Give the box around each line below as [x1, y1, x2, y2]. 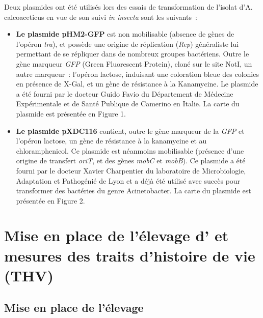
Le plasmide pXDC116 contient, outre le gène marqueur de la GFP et [16, 125, 245, 136]
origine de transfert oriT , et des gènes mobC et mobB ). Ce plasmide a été [16, 155, 246, 166]
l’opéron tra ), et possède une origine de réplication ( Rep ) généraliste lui [16, 38, 239, 49]
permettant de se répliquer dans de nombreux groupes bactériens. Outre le [16, 48, 249, 59]
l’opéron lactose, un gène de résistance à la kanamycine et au [16, 135, 207, 146]
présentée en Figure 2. [16, 195, 85, 206]
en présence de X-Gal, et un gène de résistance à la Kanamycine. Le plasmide [16, 78, 258, 89]
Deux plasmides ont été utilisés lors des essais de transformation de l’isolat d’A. [4, 2, 253, 12]
